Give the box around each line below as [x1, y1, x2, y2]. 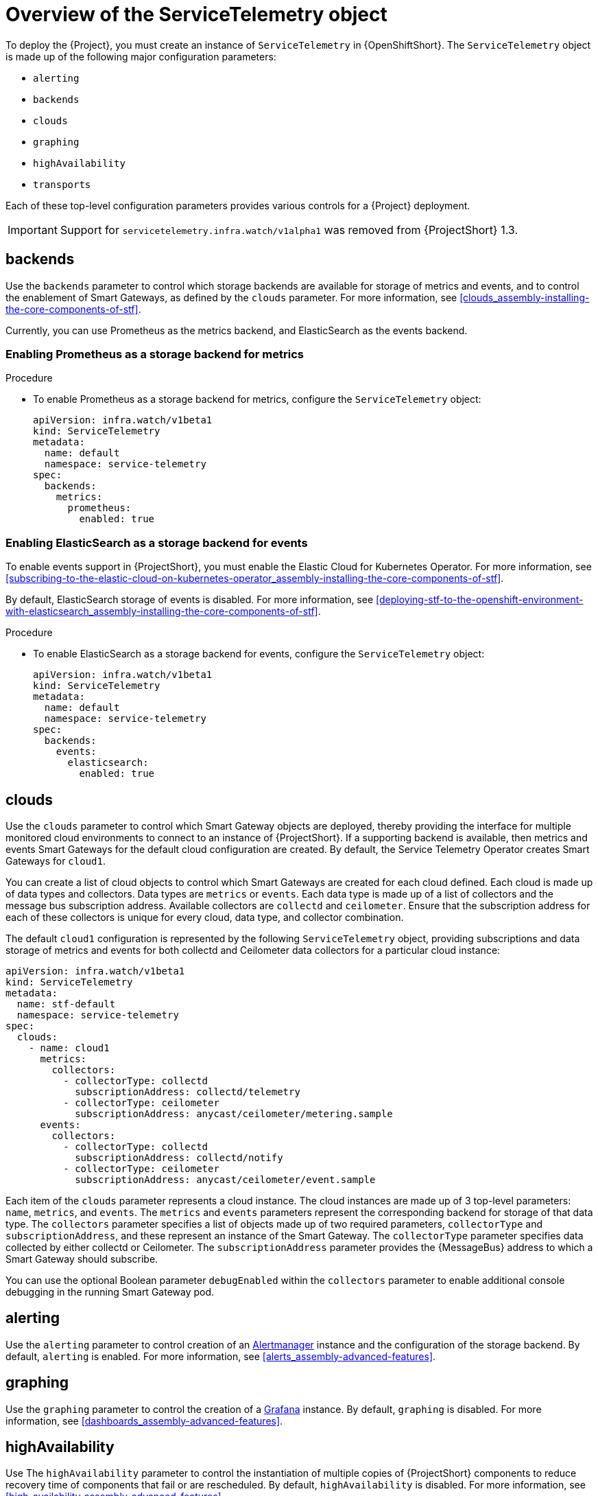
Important [8, 222, 58, 237]
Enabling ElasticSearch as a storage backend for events [5, 535, 308, 550]
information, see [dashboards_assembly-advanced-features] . [5, 1414, 283, 1427]
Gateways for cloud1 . [5, 854, 106, 867]
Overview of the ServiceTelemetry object [5, 3, 387, 26]
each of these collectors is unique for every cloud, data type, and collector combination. [5, 911, 404, 923]
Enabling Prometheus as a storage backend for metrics [5, 347, 304, 361]
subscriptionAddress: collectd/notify [75, 1152, 283, 1163]
